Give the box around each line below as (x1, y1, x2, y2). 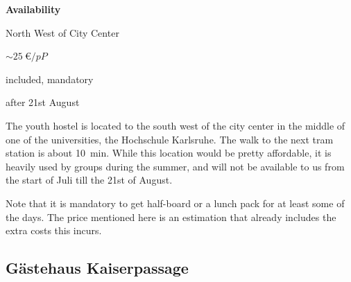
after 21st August (6, 95, 80, 109)
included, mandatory (6, 71, 94, 86)
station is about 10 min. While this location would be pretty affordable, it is (6, 146, 332, 160)
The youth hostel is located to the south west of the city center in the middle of (6, 118, 345, 132)
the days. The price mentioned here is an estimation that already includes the (6, 209, 336, 224)
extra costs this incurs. (6, 223, 102, 238)
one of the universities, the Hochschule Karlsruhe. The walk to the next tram (6, 132, 334, 146)
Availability (6, 2, 61, 16)
